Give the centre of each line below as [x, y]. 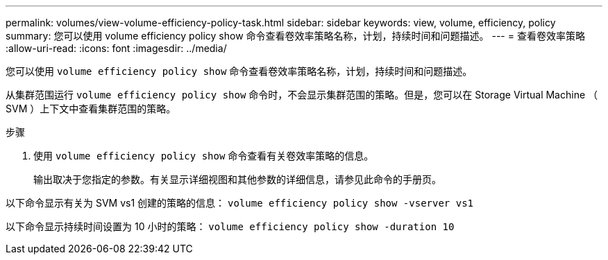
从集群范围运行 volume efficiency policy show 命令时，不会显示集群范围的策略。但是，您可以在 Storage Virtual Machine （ [302, 95]
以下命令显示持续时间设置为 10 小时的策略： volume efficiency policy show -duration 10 [230, 226]
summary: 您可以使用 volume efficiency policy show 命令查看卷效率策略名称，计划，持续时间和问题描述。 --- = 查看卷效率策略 [295, 36]
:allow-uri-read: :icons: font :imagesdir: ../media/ [116, 48]
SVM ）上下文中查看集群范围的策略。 [91, 109]
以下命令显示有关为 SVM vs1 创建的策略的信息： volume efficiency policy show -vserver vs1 [240, 203]
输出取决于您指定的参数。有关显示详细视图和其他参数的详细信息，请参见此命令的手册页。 [237, 179]
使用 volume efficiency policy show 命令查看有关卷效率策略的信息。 [204, 156]
